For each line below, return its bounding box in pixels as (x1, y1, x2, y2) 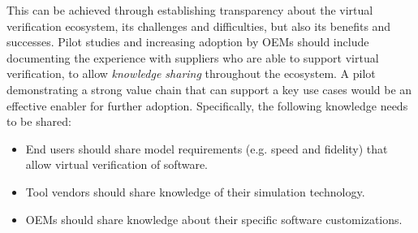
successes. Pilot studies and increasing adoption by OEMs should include (6, 33, 369, 50)
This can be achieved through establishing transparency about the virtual (6, 2, 373, 18)
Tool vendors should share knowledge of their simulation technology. (25, 183, 365, 200)
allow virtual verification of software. (25, 156, 209, 173)
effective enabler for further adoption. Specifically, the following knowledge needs (6, 97, 408, 114)
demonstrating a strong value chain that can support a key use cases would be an (6, 80, 412, 97)
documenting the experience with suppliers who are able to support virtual (6, 49, 379, 66)
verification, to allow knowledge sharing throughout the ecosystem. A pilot (6, 65, 376, 82)
